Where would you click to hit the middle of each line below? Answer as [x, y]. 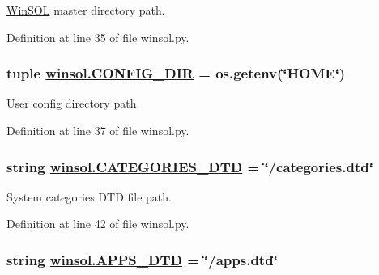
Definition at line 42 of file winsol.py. [98, 224]
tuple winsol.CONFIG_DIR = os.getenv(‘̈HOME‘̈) [176, 73]
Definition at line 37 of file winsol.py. [98, 130]
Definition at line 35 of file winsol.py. [98, 37]
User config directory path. [73, 103]
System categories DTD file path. [89, 196]
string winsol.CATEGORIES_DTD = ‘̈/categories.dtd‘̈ [190, 166]
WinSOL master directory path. [86, 10]
